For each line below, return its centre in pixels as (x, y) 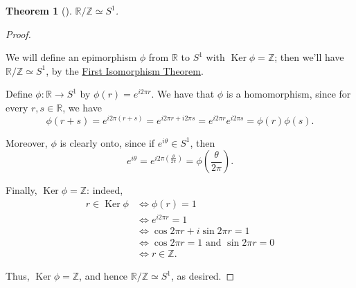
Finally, (21, 190)
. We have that (183, 94)
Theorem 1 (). (39, 10)
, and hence (104, 276)
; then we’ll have (309, 57)
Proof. (18, 34)
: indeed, (105, 190)
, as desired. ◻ (203, 276)
